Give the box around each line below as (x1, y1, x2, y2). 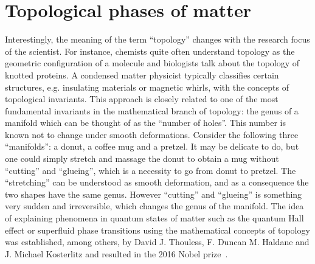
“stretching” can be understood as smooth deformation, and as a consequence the (5, 176, 309, 189)
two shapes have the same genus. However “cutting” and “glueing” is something (5, 187, 302, 200)
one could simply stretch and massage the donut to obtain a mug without (5, 152, 279, 165)
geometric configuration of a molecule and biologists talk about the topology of (5, 57, 300, 69)
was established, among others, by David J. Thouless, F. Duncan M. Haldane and (5, 235, 310, 248)
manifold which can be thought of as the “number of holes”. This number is (5, 116, 286, 129)
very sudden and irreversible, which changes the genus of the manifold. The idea (5, 200, 304, 212)
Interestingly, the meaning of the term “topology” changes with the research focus (5, 33, 310, 46)
